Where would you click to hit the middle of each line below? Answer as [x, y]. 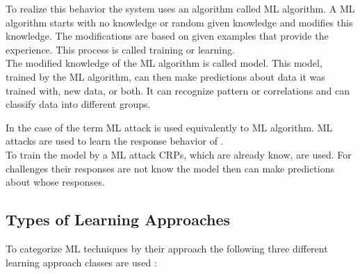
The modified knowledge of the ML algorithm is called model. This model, [164, 63]
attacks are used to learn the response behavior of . [115, 141]
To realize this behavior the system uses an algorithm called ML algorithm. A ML [180, 8]
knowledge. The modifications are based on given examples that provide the [167, 36]
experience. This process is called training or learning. [120, 49]
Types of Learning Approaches [118, 219]
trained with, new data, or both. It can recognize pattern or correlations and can [178, 90]
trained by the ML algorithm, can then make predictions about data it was [165, 76]
